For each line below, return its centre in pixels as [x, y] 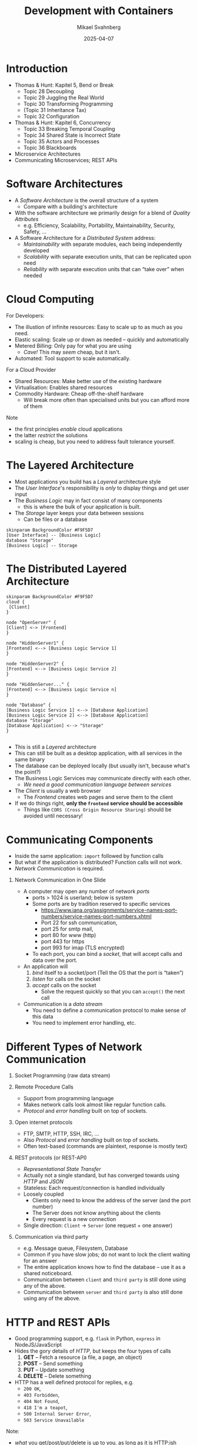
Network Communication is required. [59, 869]
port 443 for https [63, 942]
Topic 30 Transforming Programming [68, 104]
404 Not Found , [41, 1401]
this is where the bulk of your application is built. [82, 507]
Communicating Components [80, 839]
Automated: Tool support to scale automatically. [72, 358]
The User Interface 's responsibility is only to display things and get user [102, 488]
